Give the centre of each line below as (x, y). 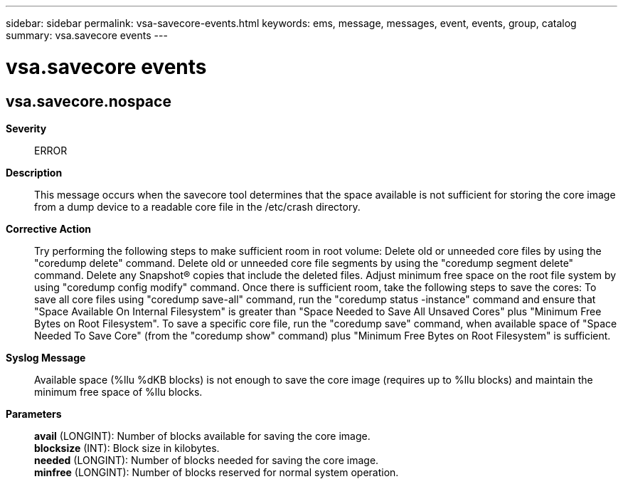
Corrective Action (48, 228)
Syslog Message (46, 357)
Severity (26, 128)
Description (34, 172)
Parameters (34, 414)
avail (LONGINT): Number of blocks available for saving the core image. (202, 436)
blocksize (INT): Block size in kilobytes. (127, 448)
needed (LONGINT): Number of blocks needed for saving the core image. (207, 460)
